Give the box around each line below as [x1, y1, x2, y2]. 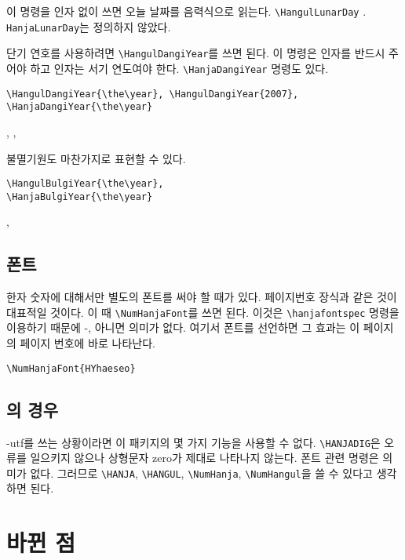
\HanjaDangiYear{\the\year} [6, 101, 153, 113]
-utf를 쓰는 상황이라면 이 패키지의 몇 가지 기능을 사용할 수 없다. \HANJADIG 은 [6, 434, 381, 450]
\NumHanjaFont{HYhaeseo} [6, 362, 136, 374]
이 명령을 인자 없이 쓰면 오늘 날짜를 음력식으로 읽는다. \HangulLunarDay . [6, 3, 367, 19]
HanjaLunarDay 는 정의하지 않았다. [6, 18, 171, 35]
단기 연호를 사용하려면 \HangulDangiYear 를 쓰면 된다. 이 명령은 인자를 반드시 [6, 45, 385, 61]
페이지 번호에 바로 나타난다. [20, 335, 155, 351]
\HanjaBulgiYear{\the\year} [6, 191, 153, 202]
